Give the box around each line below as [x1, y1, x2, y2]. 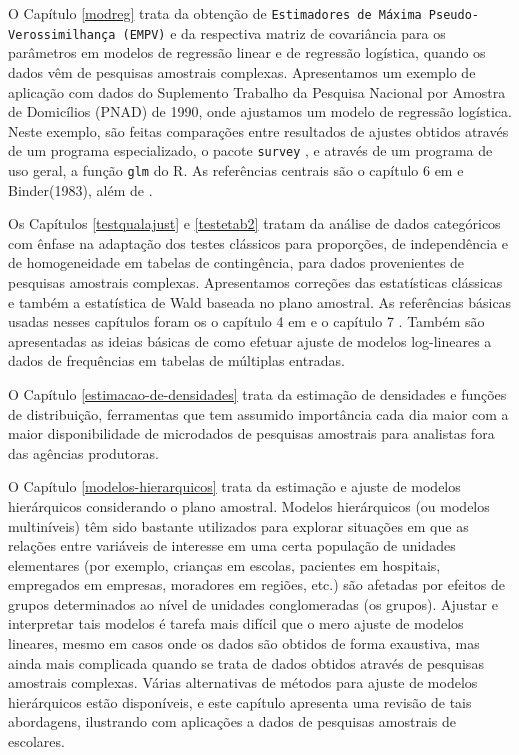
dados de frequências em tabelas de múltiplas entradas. [8, 350, 345, 371]
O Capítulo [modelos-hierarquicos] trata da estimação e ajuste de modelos [8, 476, 461, 497]
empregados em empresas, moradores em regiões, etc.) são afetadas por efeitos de [8, 574, 505, 595]
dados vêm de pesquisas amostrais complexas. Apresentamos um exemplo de [8, 61, 476, 82]
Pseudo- [428, 8, 479, 22]
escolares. [8, 731, 65, 752]
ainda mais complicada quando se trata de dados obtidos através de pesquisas [8, 652, 484, 673]
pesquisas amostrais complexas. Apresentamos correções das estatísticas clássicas [8, 271, 503, 292]
